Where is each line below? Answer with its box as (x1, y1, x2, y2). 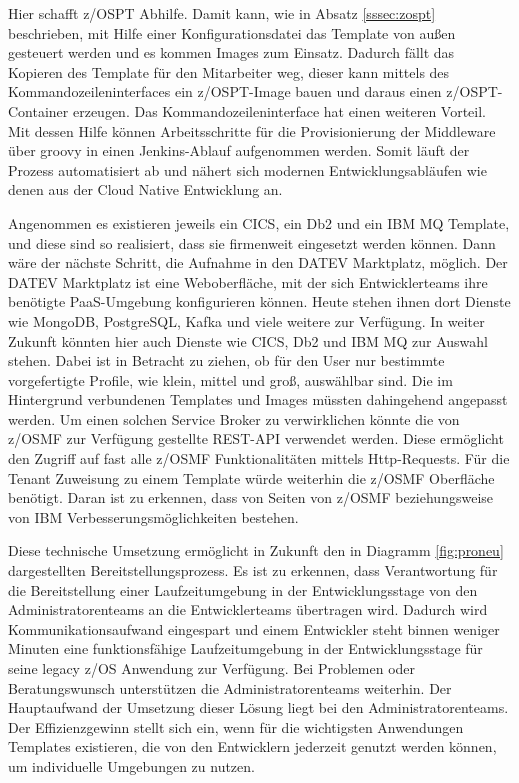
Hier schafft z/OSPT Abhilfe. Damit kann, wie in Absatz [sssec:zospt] (8, 3, 436, 23)
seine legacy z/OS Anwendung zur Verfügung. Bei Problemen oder (8, 658, 416, 678)
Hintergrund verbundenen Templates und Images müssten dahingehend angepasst (8, 389, 508, 410)
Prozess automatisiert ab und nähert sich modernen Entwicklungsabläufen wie (8, 159, 487, 180)
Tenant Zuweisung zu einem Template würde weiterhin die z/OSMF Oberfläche (8, 467, 495, 488)
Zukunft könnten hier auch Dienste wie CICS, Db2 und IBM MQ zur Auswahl (8, 330, 488, 351)
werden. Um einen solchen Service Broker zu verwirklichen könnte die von (8, 408, 460, 429)
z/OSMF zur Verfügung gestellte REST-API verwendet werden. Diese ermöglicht (8, 428, 504, 449)
